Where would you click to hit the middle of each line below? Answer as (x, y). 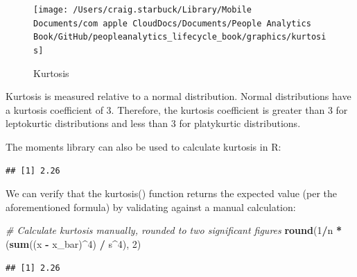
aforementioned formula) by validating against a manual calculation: (151, 207)
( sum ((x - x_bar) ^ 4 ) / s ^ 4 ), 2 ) (73, 243)
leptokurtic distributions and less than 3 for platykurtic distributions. (153, 123)
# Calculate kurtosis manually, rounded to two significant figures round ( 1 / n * (174, 230)
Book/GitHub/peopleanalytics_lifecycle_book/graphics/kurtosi (180, 37)
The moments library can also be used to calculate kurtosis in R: (143, 146)
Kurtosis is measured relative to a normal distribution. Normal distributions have (178, 96)
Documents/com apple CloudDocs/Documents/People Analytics (172, 23)
